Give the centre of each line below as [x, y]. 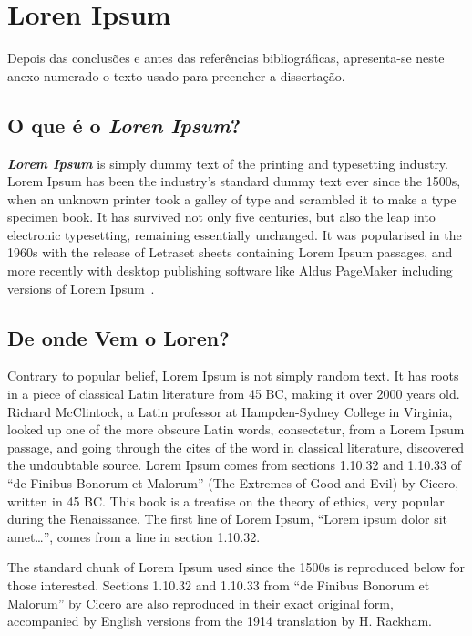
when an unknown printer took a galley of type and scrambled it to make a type [232, 198]
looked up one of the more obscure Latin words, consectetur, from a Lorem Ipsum [236, 429]
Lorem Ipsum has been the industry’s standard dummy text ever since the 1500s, [234, 181]
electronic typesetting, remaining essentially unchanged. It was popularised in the [235, 234]
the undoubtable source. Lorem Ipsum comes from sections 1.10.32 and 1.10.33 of [235, 465]
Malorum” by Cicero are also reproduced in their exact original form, [200, 603]
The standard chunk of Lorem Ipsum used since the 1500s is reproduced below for [236, 567]
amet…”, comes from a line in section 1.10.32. [134, 536]
